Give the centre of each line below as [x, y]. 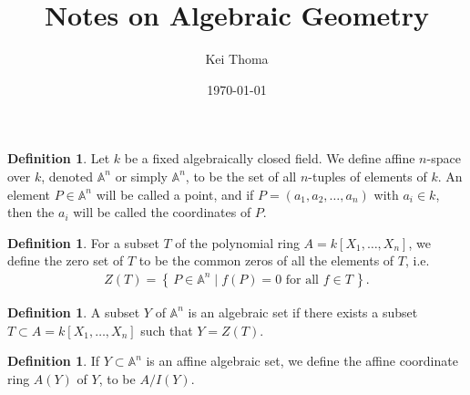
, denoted [67, 176]
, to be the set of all [241, 176]
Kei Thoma [237, 59]
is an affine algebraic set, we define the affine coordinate [302, 361]
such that [167, 330]
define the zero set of [66, 260]
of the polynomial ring [237, 242]
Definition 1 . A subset [74, 312]
